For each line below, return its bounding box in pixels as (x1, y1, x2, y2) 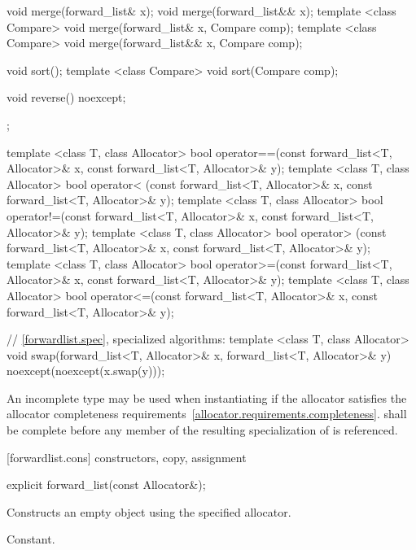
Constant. (7, 530, 55, 548)
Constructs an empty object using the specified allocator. (7, 503, 291, 520)
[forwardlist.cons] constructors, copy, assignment (7, 448, 247, 465)
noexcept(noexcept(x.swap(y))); (7, 362, 165, 379)
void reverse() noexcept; (7, 89, 126, 106)
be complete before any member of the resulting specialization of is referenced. (7, 421, 398, 439)
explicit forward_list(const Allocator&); (7, 476, 206, 493)
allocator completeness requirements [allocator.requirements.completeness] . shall (7, 405, 407, 422)
